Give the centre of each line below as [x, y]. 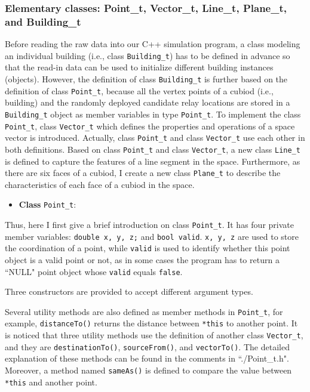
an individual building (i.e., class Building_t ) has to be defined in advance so [148, 55]
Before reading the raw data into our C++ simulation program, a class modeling [153, 44]
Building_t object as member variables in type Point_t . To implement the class [153, 114]
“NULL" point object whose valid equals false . [94, 271]
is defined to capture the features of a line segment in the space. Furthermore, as [153, 161]
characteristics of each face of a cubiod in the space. [100, 184]
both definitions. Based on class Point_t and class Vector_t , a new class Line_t [153, 149]
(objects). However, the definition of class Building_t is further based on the [146, 78]
